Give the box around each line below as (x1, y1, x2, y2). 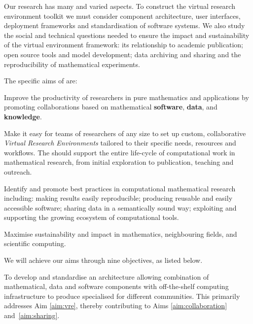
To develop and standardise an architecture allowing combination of (4, 271, 209, 282)
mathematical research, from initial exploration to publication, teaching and (4, 157, 234, 167)
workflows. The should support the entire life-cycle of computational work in (4, 147, 235, 157)
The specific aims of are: (4, 75, 77, 86)
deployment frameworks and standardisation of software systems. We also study (4, 20, 245, 31)
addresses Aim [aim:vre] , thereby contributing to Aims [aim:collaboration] (4, 300, 227, 311)
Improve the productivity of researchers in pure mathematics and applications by (4, 92, 249, 102)
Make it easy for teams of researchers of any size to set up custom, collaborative (4, 128, 246, 138)
